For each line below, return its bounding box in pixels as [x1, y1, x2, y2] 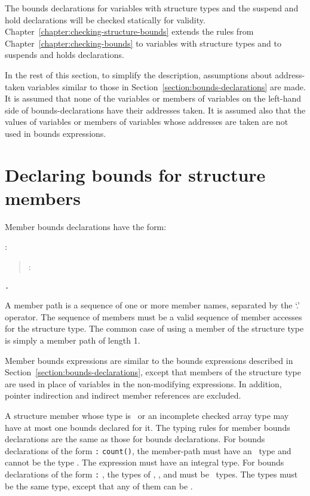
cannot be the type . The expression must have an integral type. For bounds [5, 456, 284, 469]
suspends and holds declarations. [5, 48, 124, 61]
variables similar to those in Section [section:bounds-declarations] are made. [27, 80, 306, 93]
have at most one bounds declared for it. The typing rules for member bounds [5, 421, 290, 433]
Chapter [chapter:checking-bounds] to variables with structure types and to [5, 36, 281, 49]
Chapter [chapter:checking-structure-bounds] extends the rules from [5, 25, 254, 38]
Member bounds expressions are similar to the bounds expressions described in [5, 354, 293, 366]
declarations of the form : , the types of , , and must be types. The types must [5, 468, 298, 480]
